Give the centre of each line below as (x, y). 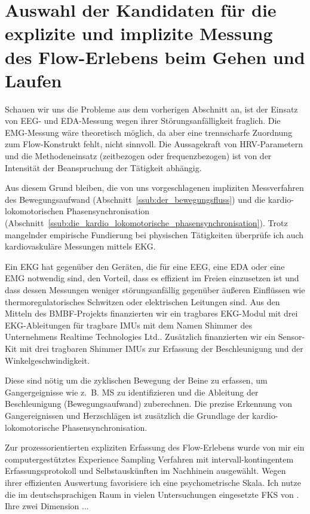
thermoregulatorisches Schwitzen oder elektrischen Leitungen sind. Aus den (142, 301)
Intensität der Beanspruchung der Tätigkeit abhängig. (103, 167)
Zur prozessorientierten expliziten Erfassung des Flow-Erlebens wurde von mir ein (155, 447)
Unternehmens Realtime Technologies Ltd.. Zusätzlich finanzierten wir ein (140, 337)
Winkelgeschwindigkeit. (47, 360)
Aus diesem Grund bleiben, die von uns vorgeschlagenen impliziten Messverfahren (154, 188)
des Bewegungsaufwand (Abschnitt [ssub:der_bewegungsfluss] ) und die (135, 199)
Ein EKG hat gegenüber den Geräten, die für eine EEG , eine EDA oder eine (145, 266)
